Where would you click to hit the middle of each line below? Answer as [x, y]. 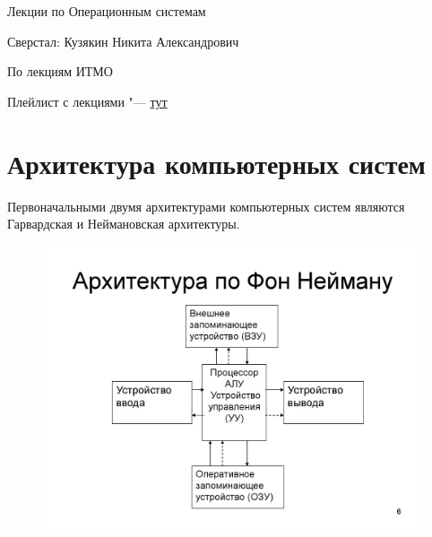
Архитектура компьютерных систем [216, 163]
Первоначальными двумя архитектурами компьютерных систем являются [206, 206]
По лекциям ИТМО [60, 71]
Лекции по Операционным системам [107, 11]
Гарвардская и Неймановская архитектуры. [124, 224]
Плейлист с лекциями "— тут [87, 101]
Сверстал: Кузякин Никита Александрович [123, 41]
